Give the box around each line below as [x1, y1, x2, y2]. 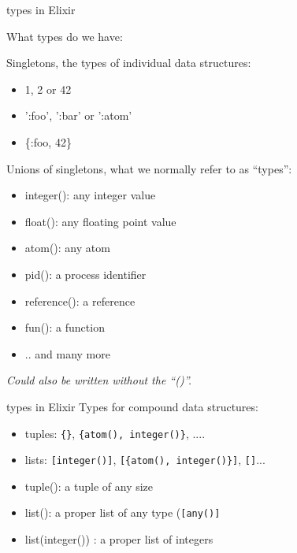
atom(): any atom [24, 239, 110, 256]
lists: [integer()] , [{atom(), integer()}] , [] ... [24, 451, 265, 468]
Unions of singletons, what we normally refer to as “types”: [6, 160, 292, 176]
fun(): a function [24, 319, 105, 336]
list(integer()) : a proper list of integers [24, 531, 213, 547]
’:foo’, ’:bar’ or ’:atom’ [24, 107, 132, 124]
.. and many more [24, 345, 110, 362]
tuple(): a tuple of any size [24, 477, 154, 494]
